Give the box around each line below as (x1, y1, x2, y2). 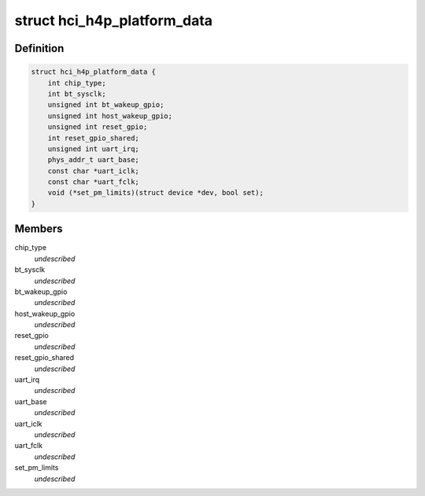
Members (14, 222, 63, 236)
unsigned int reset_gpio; (47, 123, 148, 131)
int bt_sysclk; (47, 89, 106, 98)
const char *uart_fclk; (47, 178, 139, 186)
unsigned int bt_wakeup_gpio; (47, 101, 164, 109)
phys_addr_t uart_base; (47, 156, 139, 164)
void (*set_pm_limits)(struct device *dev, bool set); (47, 189, 264, 197)
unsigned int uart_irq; (47, 144, 139, 153)
